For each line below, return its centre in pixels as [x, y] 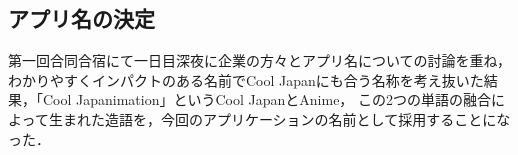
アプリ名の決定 [81, 18]
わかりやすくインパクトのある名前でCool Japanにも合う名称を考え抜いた [246, 79]
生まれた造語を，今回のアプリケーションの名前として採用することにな [279, 118]
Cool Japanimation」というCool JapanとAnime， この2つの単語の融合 [267, 99]
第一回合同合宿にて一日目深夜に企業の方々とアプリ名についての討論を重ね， [260, 60]
